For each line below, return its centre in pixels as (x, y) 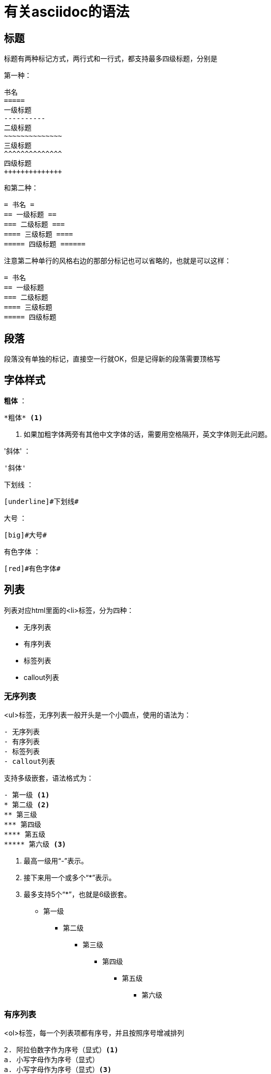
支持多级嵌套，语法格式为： (49, 778)
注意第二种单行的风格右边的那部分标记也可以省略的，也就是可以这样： (118, 261)
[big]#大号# (26, 535)
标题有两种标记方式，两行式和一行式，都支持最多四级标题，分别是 (111, 59)
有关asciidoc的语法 (67, 12)
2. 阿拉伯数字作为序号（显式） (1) (61, 1050)
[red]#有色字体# (32, 568)
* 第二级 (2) (27, 805)
